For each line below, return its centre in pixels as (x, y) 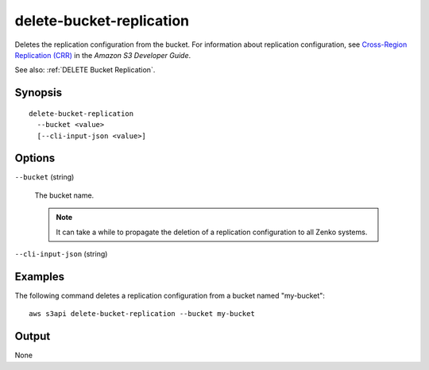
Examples (40, 277)
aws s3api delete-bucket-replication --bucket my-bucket (142, 314)
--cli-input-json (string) (61, 253)
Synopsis (39, 92)
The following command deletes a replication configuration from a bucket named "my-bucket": (170, 295)
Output (33, 336)
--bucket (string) (44, 177)
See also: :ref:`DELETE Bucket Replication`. (85, 70)
